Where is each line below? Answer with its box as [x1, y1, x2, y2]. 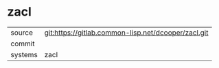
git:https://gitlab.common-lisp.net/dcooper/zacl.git [44, 28, 209, 37]
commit [10, 39, 35, 48]
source [10, 28, 33, 37]
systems [10, 50, 38, 59]
